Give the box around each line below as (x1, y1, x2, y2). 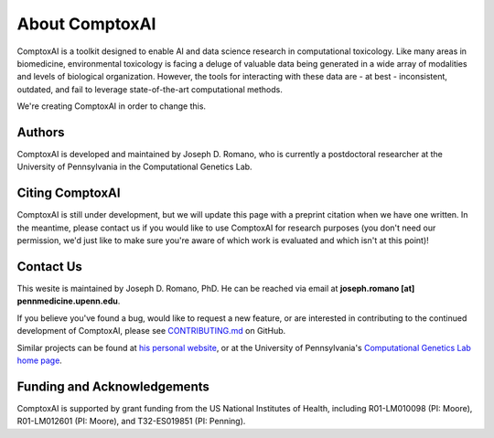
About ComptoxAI (16, 14, 156, 34)
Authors (16, 124, 65, 140)
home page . (16, 355, 63, 366)
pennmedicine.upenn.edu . (16, 295, 121, 306)
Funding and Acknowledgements (16, 379, 209, 394)
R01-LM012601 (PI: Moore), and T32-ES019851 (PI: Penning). (16, 416, 246, 427)
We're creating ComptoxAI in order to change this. (16, 101, 206, 112)
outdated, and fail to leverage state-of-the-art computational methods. (16, 83, 283, 95)
